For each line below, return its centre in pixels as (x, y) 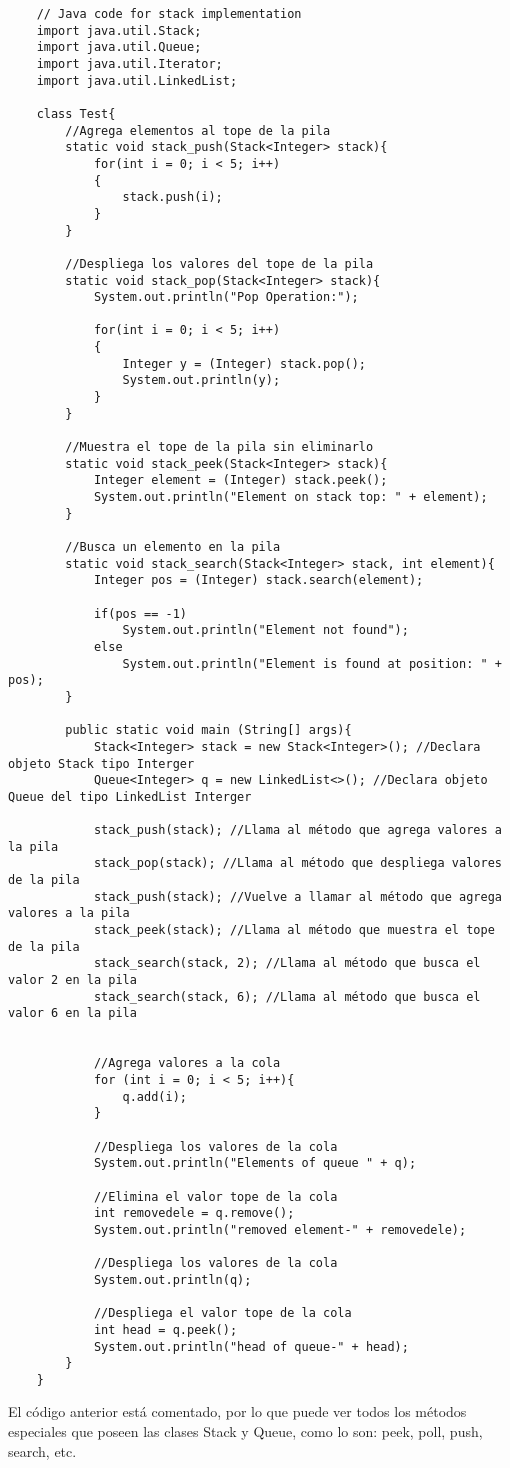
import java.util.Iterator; (129, 63)
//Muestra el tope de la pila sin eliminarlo (219, 447)
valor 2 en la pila (72, 980)
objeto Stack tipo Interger (101, 763)
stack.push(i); (172, 197)
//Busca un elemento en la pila (173, 547)
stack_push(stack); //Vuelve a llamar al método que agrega (297, 896)
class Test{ (76, 113)
